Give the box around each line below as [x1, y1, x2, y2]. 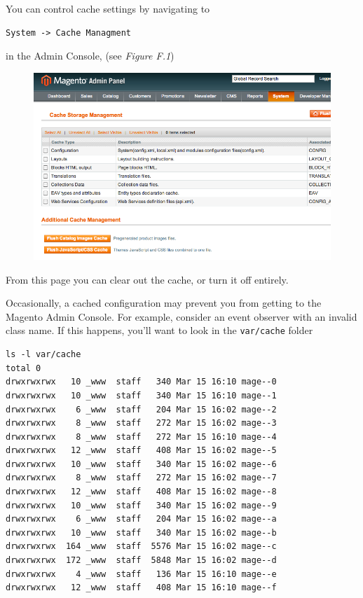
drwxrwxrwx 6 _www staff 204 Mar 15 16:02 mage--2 [6, 404, 277, 415]
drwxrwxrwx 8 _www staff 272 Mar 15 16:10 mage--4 [6, 431, 277, 442]
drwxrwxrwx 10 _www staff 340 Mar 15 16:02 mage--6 [6, 459, 277, 469]
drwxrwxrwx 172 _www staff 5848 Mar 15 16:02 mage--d [6, 555, 277, 566]
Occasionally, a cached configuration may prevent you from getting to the [6, 295, 322, 310]
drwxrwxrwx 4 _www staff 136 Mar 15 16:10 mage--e [6, 569, 277, 579]
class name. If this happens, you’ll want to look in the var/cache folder [6, 323, 313, 338]
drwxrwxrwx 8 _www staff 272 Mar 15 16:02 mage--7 [6, 473, 277, 483]
